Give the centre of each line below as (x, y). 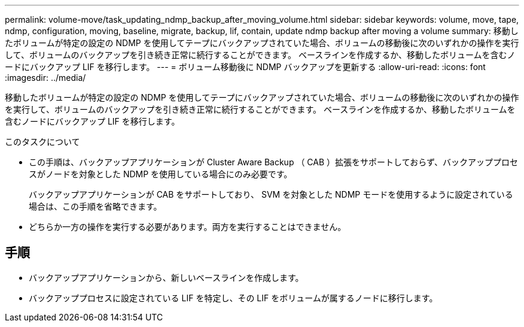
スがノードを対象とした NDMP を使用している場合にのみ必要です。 (161, 174)
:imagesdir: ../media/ (45, 78)
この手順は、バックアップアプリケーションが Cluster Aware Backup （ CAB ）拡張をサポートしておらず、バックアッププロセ (273, 162)
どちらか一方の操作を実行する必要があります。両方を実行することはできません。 (188, 227)
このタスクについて (42, 142)
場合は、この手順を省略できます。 (95, 206)
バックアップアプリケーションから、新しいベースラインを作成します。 (166, 277)
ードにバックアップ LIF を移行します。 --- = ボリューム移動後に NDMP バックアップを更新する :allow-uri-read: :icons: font (245, 67)
